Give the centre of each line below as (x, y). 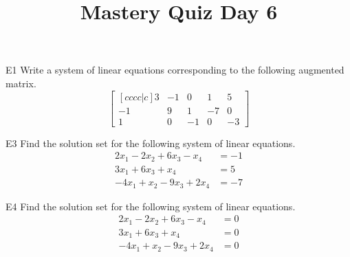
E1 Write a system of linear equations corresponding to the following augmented (175, 70)
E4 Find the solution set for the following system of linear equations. (151, 206)
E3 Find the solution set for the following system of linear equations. (151, 143)
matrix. (21, 83)
